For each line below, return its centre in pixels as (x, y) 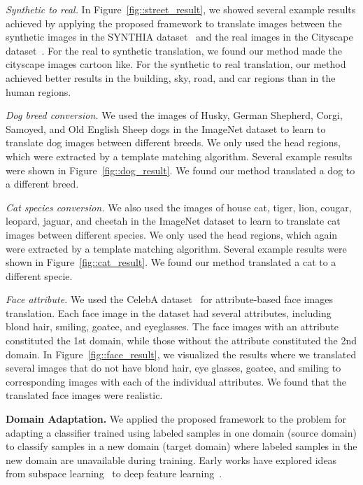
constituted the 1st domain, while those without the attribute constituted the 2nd (181, 340)
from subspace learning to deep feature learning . (114, 473)
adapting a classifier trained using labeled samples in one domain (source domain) (181, 432)
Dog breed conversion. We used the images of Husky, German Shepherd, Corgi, (174, 115)
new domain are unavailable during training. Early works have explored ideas (171, 459)
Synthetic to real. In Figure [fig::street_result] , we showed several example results (181, 9)
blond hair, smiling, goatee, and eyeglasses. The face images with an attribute (172, 326)
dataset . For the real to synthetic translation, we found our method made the (174, 50)
